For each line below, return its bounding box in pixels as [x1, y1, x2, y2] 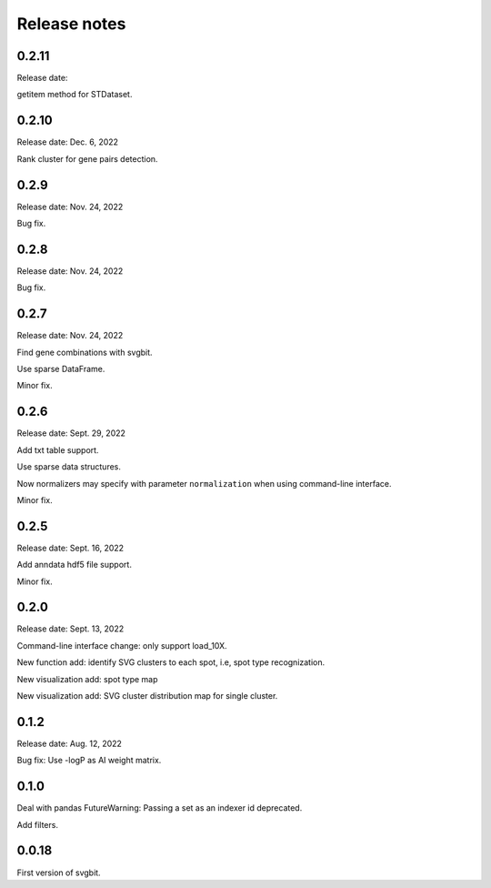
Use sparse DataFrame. [16, 364, 105, 375]
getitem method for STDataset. [16, 89, 133, 100]
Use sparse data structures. [16, 461, 122, 472]
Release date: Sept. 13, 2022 [16, 623, 125, 634]
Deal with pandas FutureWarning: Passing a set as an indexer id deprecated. [16, 802, 303, 813]
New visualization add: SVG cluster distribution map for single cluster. [16, 691, 278, 701]
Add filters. [16, 819, 59, 830]
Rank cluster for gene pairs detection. [16, 153, 158, 164]
